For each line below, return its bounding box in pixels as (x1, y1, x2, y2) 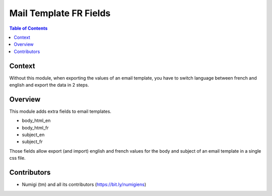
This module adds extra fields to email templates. (9, 108, 112, 114)
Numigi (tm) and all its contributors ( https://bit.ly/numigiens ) (22, 181, 147, 187)
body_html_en (22, 117, 51, 123)
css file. (9, 155, 26, 161)
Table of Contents (9, 25, 48, 31)
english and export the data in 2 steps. (9, 82, 89, 88)
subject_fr (22, 139, 43, 145)
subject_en (22, 132, 45, 138)
